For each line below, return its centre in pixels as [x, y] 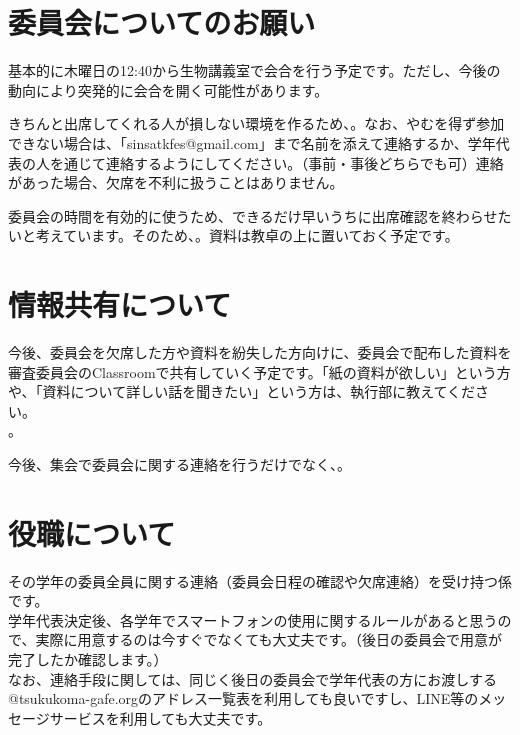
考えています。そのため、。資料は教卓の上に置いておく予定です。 [247, 235]
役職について [92, 532]
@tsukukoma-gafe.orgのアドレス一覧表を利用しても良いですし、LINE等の [243, 698]
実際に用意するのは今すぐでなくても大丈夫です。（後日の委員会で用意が [269, 639]
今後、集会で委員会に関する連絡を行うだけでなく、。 [179, 463]
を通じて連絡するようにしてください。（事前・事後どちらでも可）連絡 [276, 162]
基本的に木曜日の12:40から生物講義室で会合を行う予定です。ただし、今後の [254, 70]
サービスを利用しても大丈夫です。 [160, 717]
